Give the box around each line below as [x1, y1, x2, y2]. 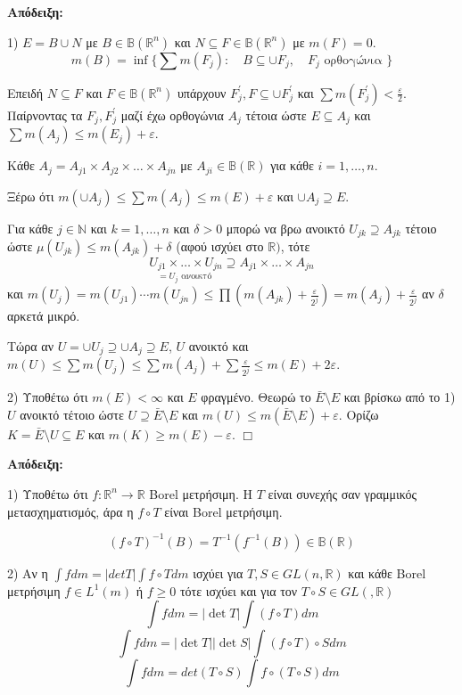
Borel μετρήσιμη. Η [149, 484, 252, 503]
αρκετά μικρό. [7, 307, 80, 325]
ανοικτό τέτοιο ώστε [20, 405, 124, 423]
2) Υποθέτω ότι [7, 388, 88, 406]
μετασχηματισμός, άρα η [7, 502, 134, 520]
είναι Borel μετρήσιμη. [164, 502, 283, 520]
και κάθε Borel [348, 563, 426, 582]
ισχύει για [193, 563, 243, 582]
